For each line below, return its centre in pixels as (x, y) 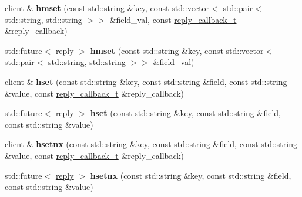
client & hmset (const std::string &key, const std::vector (107, 8)
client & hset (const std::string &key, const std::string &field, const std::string (146, 81)
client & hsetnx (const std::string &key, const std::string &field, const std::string (151, 144)
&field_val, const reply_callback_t (173, 19)
